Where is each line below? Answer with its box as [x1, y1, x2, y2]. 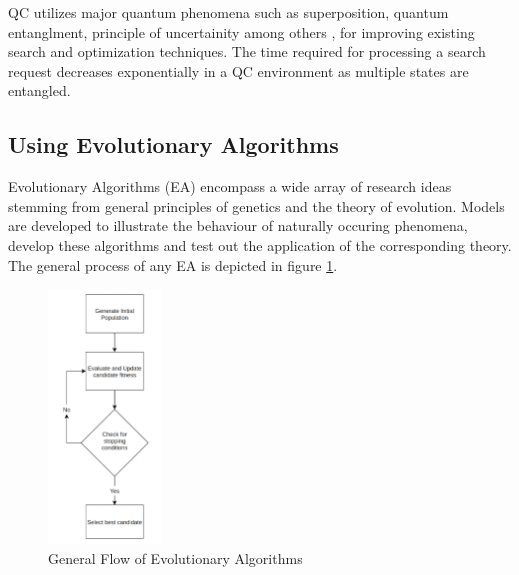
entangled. [8, 80, 71, 101]
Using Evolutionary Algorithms [8, 129, 339, 160]
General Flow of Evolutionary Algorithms [48, 547, 303, 568]
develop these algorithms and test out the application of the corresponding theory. [8, 234, 512, 255]
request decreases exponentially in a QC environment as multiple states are [8, 60, 469, 81]
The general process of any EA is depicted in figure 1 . [8, 254, 338, 275]
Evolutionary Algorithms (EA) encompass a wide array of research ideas [8, 176, 452, 197]
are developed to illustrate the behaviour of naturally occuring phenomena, [8, 215, 468, 236]
